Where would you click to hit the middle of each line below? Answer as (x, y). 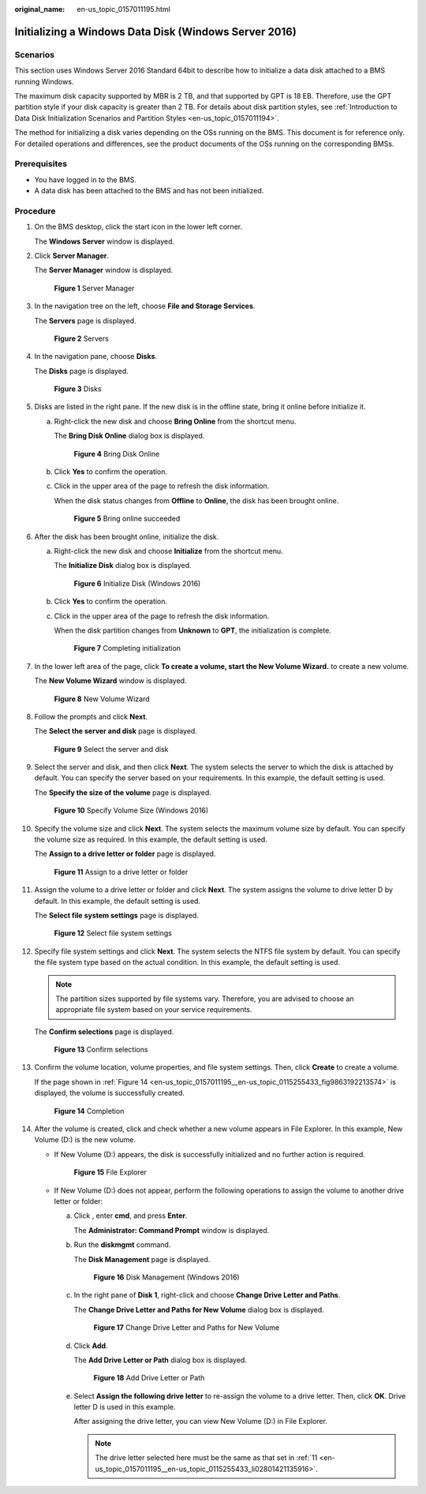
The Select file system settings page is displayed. (116, 915)
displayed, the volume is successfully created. (110, 1093)
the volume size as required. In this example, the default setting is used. (151, 839)
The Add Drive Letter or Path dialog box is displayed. (161, 1360)
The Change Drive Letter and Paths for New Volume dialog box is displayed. (199, 1309)
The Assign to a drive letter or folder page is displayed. (125, 854)
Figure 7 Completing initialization (127, 648)
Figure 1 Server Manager (94, 288)
